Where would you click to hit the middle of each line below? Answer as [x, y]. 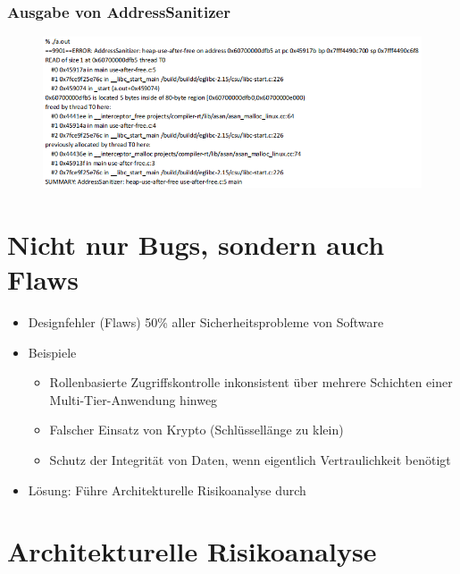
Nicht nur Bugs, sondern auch [196, 244]
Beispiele [52, 352]
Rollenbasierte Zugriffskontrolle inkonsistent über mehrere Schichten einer [251, 382]
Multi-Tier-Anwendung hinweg [134, 399]
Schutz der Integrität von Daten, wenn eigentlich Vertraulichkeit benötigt [250, 459]
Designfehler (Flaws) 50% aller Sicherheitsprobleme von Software [206, 321]
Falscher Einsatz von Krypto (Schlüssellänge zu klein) [197, 430]
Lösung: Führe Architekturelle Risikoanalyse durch [167, 490]
